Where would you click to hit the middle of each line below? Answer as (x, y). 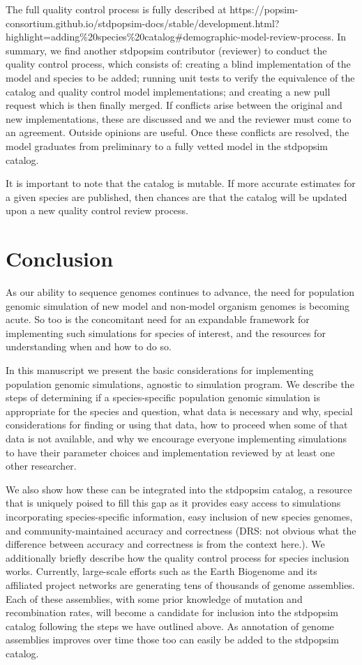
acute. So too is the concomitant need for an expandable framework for (158, 319)
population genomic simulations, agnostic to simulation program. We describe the (180, 383)
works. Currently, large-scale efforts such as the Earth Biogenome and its (161, 571)
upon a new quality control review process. (97, 210)
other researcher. (41, 466)
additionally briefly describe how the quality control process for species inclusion (178, 557)
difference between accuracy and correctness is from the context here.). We (165, 544)
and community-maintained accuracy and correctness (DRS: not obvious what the (181, 530)
